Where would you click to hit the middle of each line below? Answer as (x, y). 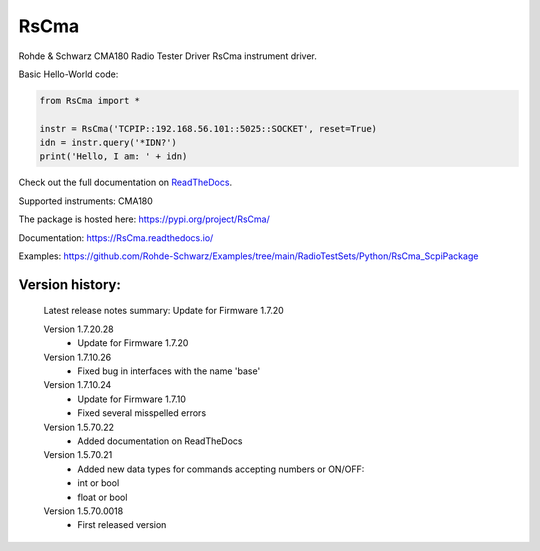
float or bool (102, 497)
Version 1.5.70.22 (79, 427)
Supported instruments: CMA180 (86, 201)
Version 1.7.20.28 (78, 329)
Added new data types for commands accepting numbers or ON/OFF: (221, 469)
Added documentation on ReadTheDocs (160, 441)
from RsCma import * (89, 100)
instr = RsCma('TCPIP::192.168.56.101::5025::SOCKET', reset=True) (208, 128)
